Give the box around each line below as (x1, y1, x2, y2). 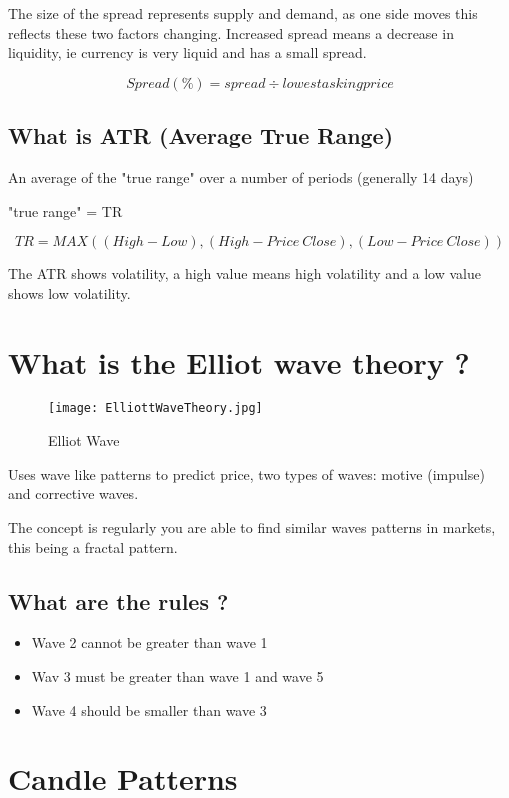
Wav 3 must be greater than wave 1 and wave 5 (31, 665, 324, 686)
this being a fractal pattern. (8, 536, 178, 557)
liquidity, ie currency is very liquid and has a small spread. (8, 42, 367, 63)
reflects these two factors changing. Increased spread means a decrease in (8, 22, 454, 43)
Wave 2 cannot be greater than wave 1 (31, 632, 268, 653)
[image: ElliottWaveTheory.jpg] (48, 401, 263, 416)
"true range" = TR (8, 200, 123, 221)
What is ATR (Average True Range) (8, 120, 394, 151)
